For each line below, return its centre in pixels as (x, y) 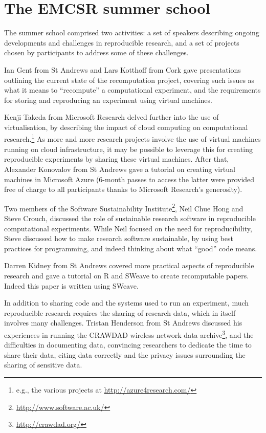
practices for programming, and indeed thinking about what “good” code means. (131, 248)
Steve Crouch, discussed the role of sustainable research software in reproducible (130, 218)
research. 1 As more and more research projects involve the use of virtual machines (132, 138)
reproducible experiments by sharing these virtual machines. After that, (117, 159)
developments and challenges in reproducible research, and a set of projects (122, 42)
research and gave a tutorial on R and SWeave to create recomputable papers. (127, 275)
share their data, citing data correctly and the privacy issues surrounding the (125, 354)
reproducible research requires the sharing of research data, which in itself (120, 312)
